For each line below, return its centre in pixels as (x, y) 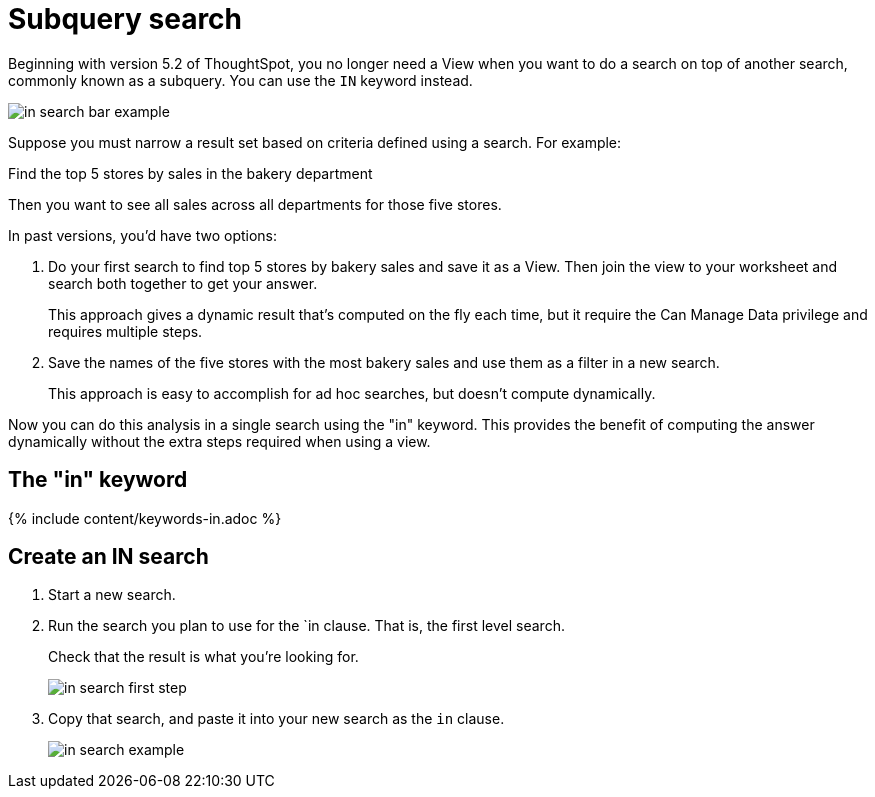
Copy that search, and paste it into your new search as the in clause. (276, 719)
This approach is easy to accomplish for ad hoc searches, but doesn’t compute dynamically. (352, 393)
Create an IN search (108, 557)
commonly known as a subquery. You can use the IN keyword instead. (240, 80)
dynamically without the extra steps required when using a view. (219, 441)
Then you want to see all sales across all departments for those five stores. (255, 204)
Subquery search (125, 19)
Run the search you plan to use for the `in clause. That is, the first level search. (306, 626)
